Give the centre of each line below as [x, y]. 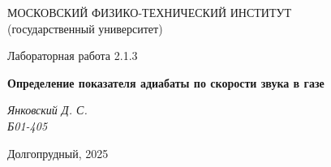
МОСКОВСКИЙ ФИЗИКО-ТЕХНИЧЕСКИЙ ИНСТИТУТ [149, 12]
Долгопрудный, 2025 [58, 153]
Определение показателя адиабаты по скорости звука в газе [166, 82]
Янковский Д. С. [47, 110]
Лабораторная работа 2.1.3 [73, 56]
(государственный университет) [85, 28]
